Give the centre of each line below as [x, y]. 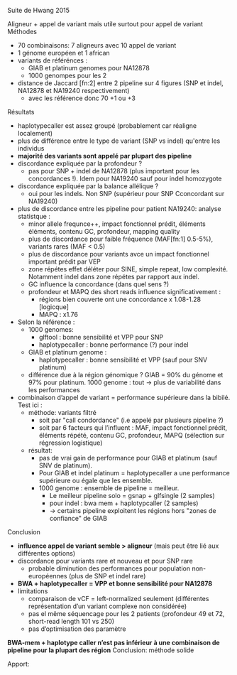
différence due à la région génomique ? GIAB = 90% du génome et [126, 375]
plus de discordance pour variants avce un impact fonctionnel [118, 254]
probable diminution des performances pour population [109, 568]
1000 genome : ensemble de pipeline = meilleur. [109, 488]
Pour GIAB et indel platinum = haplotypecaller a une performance [134, 473]
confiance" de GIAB [78, 518]
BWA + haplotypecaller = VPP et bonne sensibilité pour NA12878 [115, 583]
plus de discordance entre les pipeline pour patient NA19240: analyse [119, 209]
